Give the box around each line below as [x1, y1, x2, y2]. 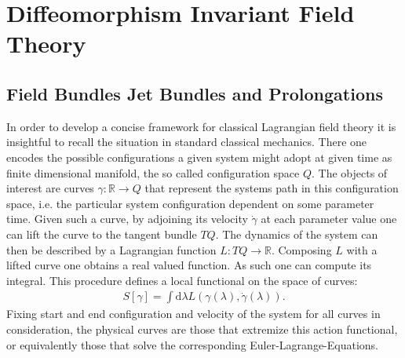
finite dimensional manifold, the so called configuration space [6, 164, 300, 181]
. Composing [271, 241, 332, 258]
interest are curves [6, 180, 94, 196]
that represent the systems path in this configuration [144, 180, 399, 196]
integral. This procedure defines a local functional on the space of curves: [6, 272, 358, 288]
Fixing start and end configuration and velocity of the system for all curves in [6, 305, 381, 322]
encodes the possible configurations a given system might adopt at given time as [6, 148, 392, 165]
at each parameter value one [261, 210, 397, 227]
